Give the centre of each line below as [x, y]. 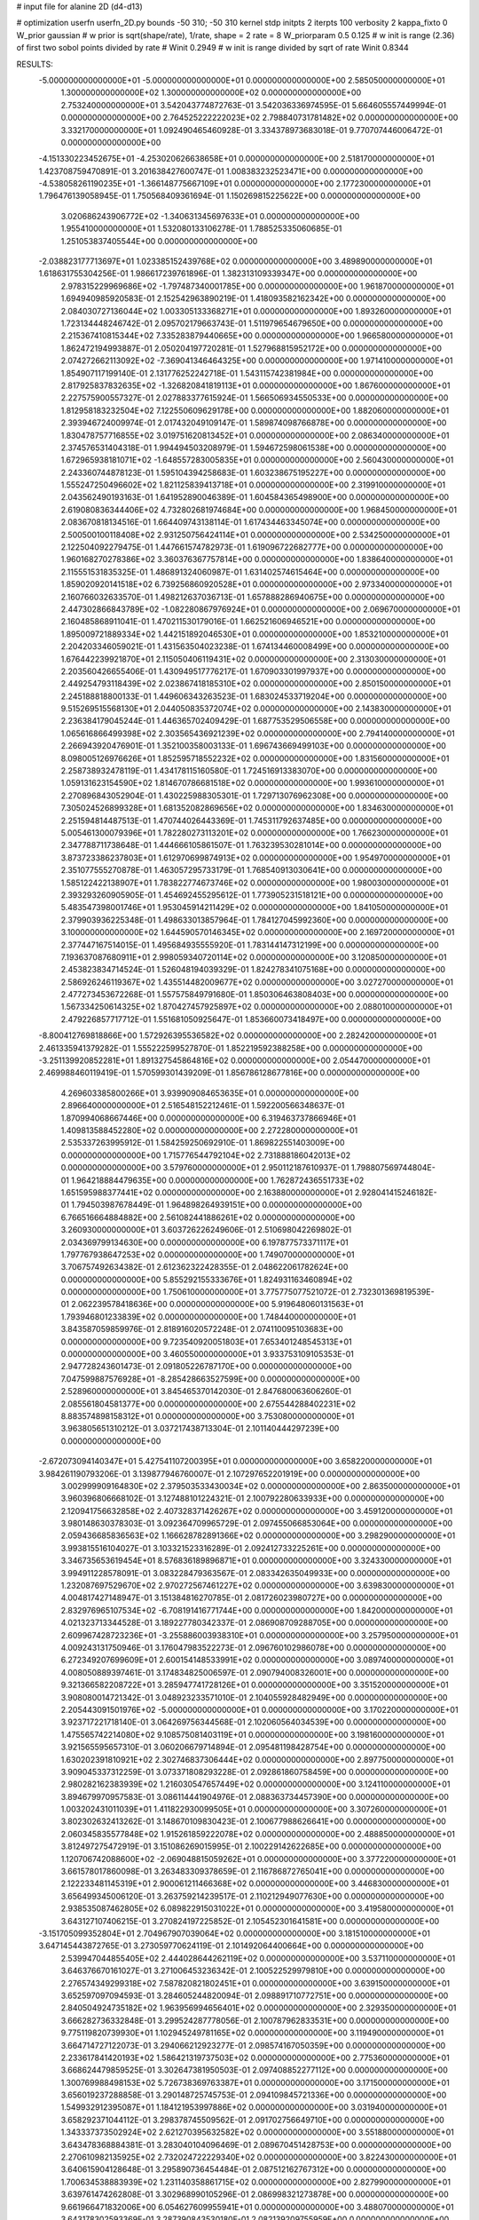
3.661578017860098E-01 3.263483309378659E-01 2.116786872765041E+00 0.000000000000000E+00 [253, 1871]
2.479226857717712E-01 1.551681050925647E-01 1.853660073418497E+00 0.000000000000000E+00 [251, 1019]
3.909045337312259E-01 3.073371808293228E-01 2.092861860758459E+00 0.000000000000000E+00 [255, 1772]
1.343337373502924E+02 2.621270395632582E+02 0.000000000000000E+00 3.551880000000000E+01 [257, 2132]
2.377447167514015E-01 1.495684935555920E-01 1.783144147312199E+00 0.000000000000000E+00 [250, 945]
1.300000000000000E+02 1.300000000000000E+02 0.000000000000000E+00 [211, 92]
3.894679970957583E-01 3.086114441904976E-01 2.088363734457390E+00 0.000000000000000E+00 [255, 1796]
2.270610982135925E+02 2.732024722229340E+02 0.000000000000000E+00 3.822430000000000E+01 [259, 2157]
